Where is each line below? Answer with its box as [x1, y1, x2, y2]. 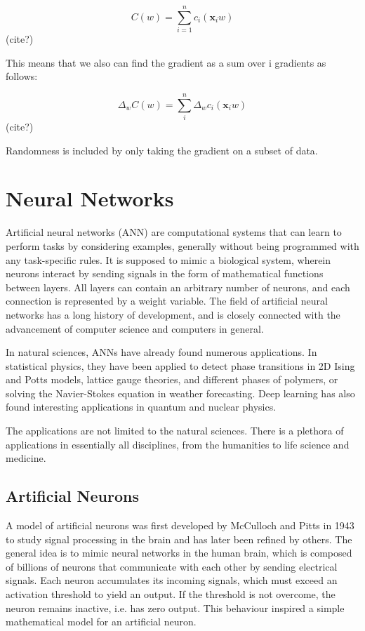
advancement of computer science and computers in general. [6, 321, 264, 336]
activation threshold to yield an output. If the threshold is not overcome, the [6, 587, 336, 602]
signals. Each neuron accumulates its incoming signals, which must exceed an [6, 573, 338, 587]
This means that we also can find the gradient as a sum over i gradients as [6, 55, 326, 69]
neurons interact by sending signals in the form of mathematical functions [6, 266, 324, 281]
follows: [6, 69, 38, 84]
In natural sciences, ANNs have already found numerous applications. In [6, 345, 317, 359]
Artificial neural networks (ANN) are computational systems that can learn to [6, 225, 342, 239]
